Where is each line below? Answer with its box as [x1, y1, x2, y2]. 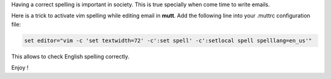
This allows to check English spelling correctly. [11, 53, 130, 60]
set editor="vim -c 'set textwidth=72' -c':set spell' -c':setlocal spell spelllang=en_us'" [24, 37, 312, 44]
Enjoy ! [11, 64, 29, 72]
